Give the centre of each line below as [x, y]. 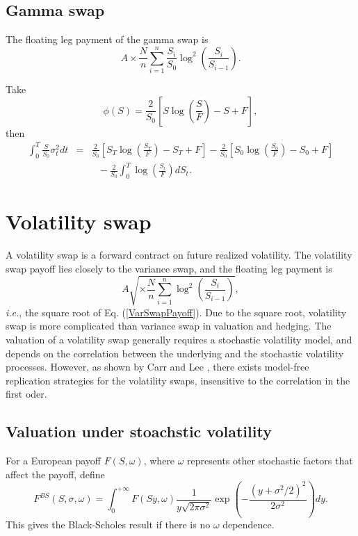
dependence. [249, 525]
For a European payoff [53, 461]
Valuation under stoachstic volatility [139, 431]
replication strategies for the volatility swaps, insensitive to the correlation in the [178, 380]
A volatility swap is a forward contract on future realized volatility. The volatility [179, 255]
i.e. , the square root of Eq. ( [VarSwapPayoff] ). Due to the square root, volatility [176, 312]
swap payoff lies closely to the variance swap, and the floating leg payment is [169, 268]
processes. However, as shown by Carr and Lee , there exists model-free [157, 367]
